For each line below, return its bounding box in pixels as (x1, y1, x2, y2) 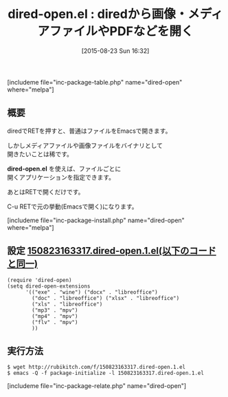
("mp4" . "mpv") (32, 312, 78, 320)
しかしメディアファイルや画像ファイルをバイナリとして (7, 141, 163, 149)
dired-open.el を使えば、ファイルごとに (7, 164, 122, 173)
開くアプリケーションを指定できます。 (7, 173, 115, 181)
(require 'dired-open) (7, 277, 72, 283)
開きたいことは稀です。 (7, 149, 73, 158)
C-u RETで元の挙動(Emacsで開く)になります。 (7, 202, 139, 211)
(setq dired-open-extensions (7, 283, 91, 290)
